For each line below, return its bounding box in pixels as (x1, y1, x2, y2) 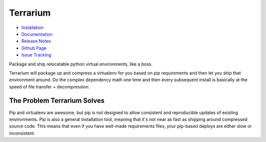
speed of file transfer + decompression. (9, 84, 90, 89)
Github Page (21, 45, 47, 51)
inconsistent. (9, 130, 35, 136)
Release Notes (21, 38, 51, 44)
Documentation (21, 31, 53, 37)
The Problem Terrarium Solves (9, 96, 105, 105)
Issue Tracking (21, 52, 52, 58)
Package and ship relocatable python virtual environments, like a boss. (9, 61, 153, 67)
